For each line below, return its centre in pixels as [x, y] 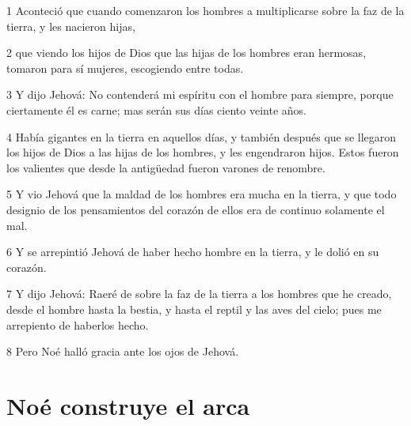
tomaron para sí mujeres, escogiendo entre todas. [125, 68]
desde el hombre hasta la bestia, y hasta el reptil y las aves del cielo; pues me [194, 309]
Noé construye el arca [128, 405]
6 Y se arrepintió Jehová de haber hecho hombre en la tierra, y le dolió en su [193, 252]
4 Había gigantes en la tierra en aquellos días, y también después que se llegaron [202, 136]
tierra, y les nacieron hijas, [71, 26]
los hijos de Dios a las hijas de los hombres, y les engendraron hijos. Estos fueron [203, 152]
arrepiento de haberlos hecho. [78, 324]
